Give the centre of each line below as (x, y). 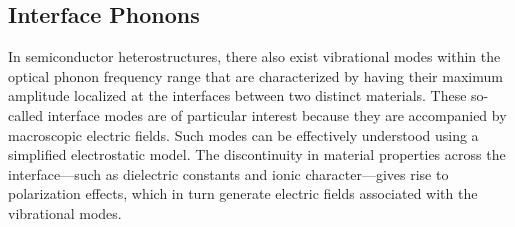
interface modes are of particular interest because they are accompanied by (277, 114)
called (25, 114)
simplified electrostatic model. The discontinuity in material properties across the (257, 154)
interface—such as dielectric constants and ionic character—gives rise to (228, 173)
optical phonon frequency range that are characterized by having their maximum (255, 75)
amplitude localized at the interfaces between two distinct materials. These (237, 95)
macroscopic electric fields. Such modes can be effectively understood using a (243, 134)
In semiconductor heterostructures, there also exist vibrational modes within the (254, 56)
